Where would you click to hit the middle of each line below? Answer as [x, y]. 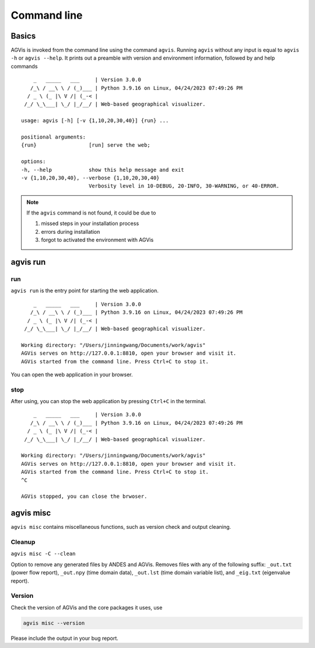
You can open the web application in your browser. [72, 375]
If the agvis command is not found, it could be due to [91, 213]
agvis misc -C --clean [43, 554]
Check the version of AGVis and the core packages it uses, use [87, 607]
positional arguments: [54, 137]
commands [24, 66]
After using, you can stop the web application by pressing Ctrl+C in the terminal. [108, 401]
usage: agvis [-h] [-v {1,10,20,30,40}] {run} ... [95, 121]
